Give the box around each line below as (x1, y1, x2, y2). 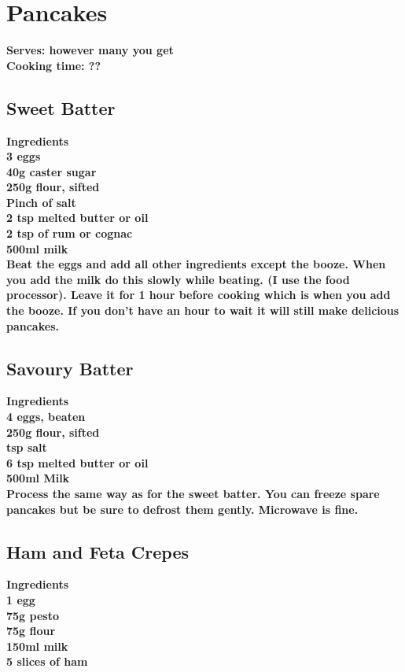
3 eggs (6, 148, 41, 164)
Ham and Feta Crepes (6, 539, 190, 563)
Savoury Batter (6, 356, 134, 380)
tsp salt (6, 439, 47, 456)
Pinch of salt (6, 194, 76, 210)
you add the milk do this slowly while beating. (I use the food (6, 271, 350, 287)
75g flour (6, 622, 56, 639)
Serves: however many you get (6, 42, 174, 58)
